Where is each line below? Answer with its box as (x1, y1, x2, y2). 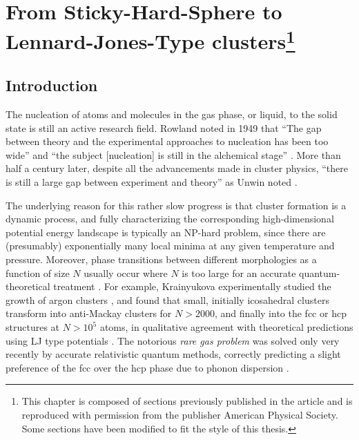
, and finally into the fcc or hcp (214, 306, 347, 321)
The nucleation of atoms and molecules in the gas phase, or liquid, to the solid (6, 107, 338, 122)
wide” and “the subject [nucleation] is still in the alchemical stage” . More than (6, 147, 341, 162)
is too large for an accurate (182, 265, 296, 280)
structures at (6, 320, 60, 334)
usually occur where (84, 265, 168, 280)
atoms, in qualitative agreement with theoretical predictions (99, 320, 353, 334)
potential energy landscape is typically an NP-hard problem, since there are (6, 224, 326, 239)
